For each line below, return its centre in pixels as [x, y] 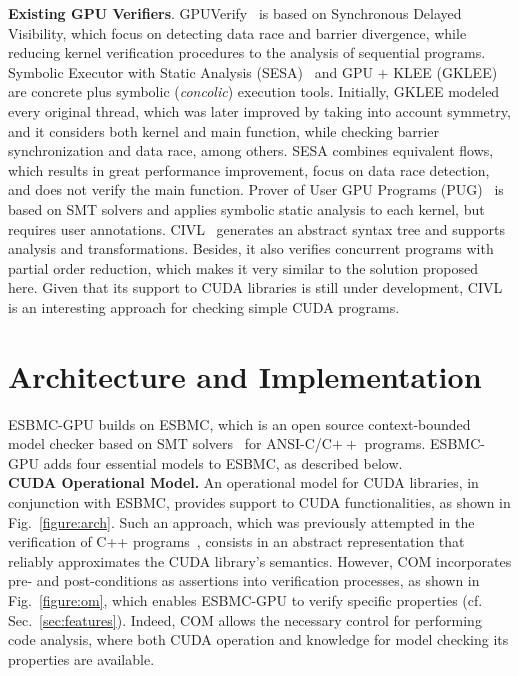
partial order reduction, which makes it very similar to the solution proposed [243, 267]
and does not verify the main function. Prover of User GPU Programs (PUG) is [256, 189]
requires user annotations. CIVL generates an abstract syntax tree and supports [256, 228]
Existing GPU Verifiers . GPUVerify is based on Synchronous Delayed [235, 13]
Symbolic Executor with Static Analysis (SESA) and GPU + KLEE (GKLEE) [253, 71]
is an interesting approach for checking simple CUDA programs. [204, 306]
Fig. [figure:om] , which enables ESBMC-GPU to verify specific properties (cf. [245, 599]
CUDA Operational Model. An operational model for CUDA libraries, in [243, 482]
